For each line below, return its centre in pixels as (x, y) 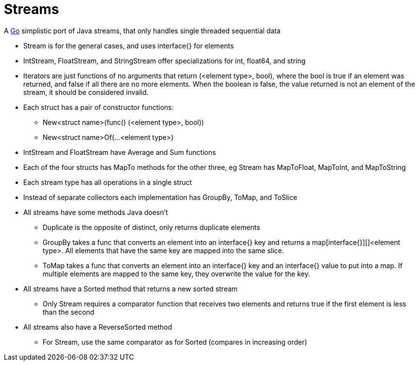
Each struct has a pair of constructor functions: (99, 107)
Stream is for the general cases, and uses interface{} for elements (129, 46)
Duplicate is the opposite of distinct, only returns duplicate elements (151, 227)
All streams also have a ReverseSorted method (98, 327)
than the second (69, 312)
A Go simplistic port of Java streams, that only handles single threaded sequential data (142, 30)
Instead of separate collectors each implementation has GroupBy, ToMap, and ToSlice (160, 197)
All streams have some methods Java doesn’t (96, 212)
